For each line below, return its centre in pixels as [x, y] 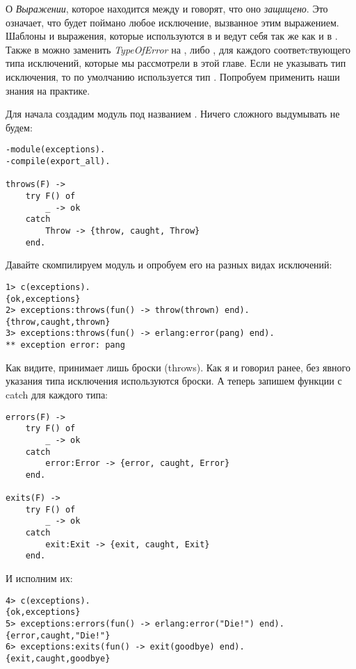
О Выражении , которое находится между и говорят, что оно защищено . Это [167, 8]
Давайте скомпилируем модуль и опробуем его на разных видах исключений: [169, 265]
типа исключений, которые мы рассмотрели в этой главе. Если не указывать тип [176, 63]
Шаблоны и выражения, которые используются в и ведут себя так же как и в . [172, 36]
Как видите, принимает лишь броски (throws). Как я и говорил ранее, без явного [178, 367]
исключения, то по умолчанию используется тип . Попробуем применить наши [173, 76]
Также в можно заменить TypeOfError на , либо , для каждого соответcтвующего [178, 49]
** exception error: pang [65, 345]
